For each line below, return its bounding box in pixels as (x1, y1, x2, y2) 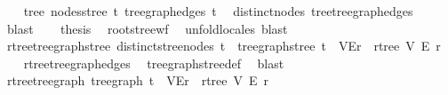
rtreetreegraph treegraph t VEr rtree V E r (6, 71, 269, 90)
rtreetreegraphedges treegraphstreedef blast (23, 53, 284, 72)
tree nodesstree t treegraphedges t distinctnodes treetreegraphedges (23, 2, 413, 20)
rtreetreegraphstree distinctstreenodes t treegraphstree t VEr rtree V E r (6, 36, 441, 55)
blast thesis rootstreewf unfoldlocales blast (6, 19, 288, 37)
